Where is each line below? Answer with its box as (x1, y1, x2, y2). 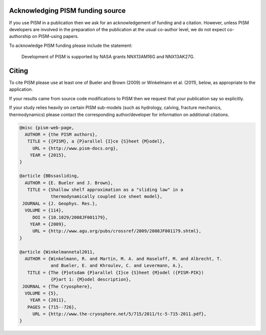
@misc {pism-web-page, (19, 125, 74, 130)
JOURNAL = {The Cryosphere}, (22, 284, 93, 289)
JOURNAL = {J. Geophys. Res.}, (22, 200, 98, 206)
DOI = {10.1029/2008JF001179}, (32, 215, 108, 220)
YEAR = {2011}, (30, 298, 66, 303)
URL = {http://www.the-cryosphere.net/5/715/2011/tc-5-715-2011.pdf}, (32, 311, 207, 317)
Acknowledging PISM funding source (9, 6, 126, 15)
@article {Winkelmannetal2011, (19, 249, 96, 255)
